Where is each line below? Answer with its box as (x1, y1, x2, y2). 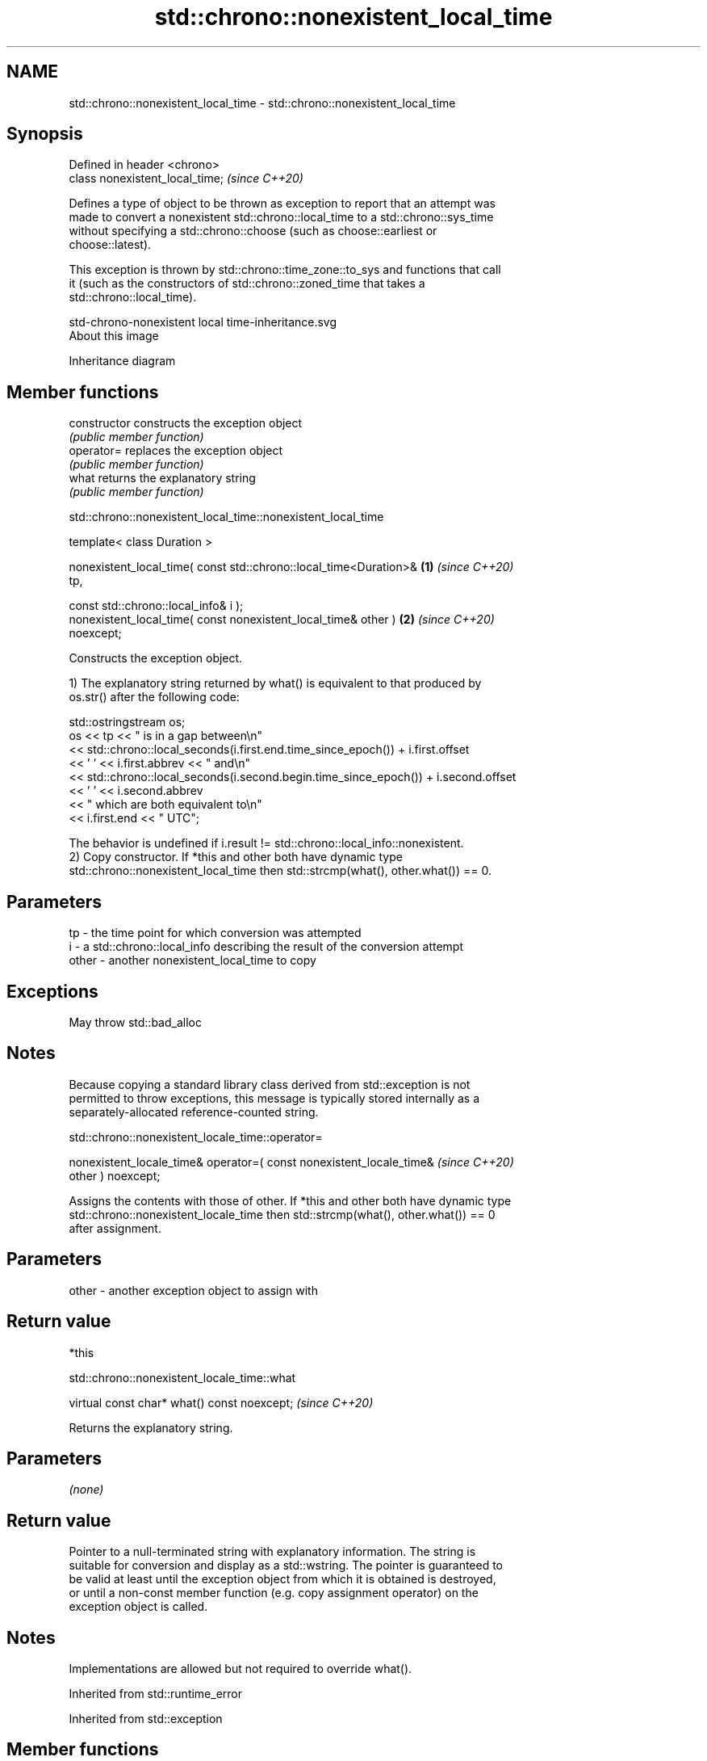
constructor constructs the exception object (69, 416, 303, 431)
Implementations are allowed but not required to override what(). (69, 1662, 412, 1676)
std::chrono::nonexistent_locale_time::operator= (69, 1129, 323, 1144)
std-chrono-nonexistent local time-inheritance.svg (69, 315, 337, 330)
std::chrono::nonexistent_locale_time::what (69, 1370, 296, 1385)
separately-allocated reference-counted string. (69, 1104, 319, 1119)
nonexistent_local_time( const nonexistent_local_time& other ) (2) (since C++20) (69, 612, 495, 627)
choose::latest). (69, 237, 152, 252)
